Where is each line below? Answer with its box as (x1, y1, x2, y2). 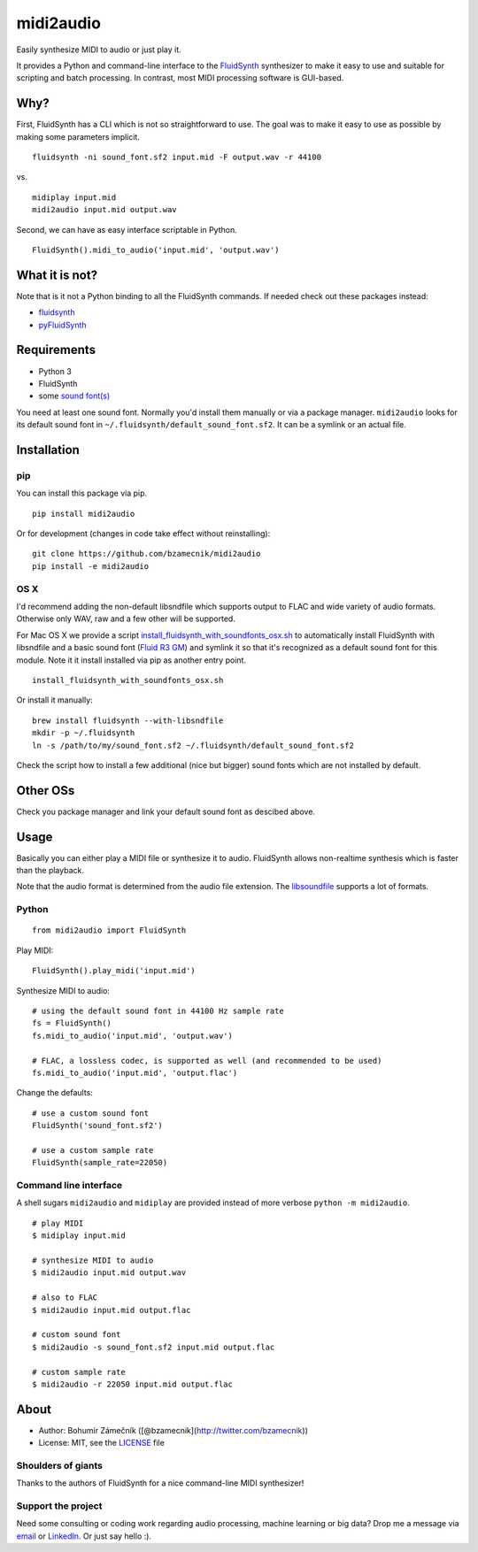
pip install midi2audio (32, 509, 135, 519)
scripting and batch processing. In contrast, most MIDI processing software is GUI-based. (16, 73, 344, 83)
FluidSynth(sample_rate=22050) (32, 1157, 168, 1168)
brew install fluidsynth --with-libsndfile (32, 715, 224, 726)
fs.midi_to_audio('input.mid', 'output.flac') (32, 1067, 238, 1078)
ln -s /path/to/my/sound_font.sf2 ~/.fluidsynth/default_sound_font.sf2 (32, 740, 354, 750)
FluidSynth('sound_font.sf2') (32, 1120, 164, 1131)
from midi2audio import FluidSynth (32, 926, 187, 935)
